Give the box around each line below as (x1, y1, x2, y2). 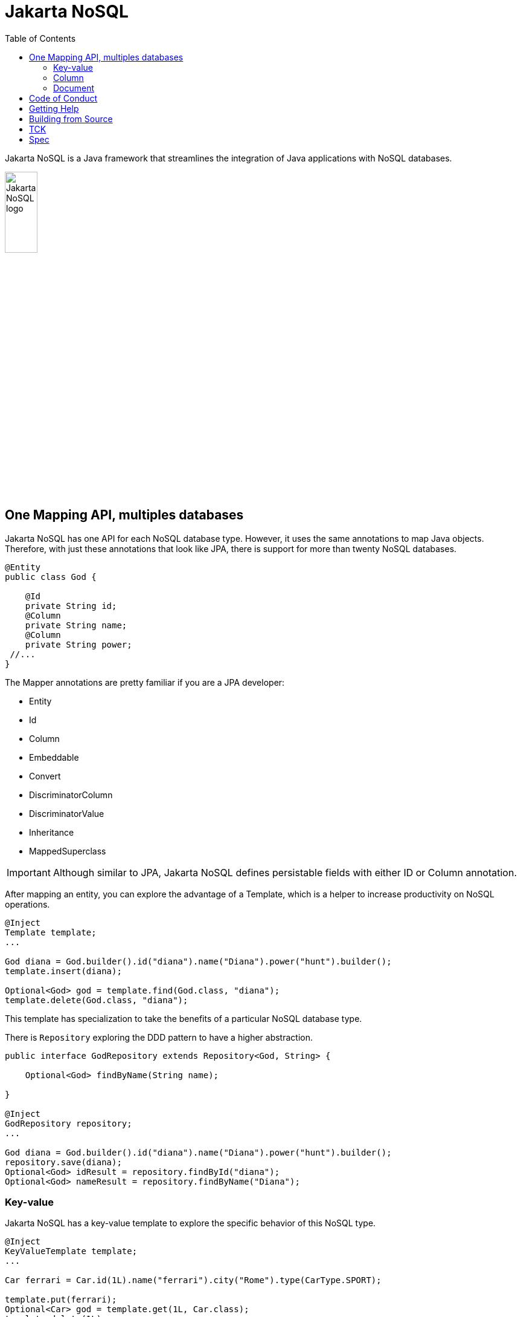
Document (53, 82, 95, 93)
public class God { (5, 571, 97, 582)
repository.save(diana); (5, 1157, 122, 1167)
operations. (5, 899, 50, 909)
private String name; (25, 620, 127, 630)
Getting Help (29, 103, 79, 114)
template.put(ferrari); (5, 1295, 117, 1305)
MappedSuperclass (29, 845, 106, 856)
